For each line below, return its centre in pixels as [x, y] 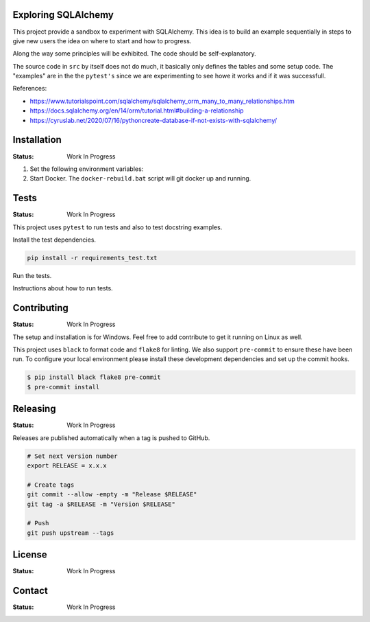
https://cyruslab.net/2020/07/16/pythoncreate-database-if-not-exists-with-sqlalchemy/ [153, 120]
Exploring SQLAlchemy [63, 15]
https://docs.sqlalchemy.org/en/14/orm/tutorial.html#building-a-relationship [137, 111]
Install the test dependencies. [54, 240]
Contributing [40, 308]
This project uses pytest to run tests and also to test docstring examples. [118, 227]
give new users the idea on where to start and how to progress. [102, 41]
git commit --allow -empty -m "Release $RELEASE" [112, 495]
